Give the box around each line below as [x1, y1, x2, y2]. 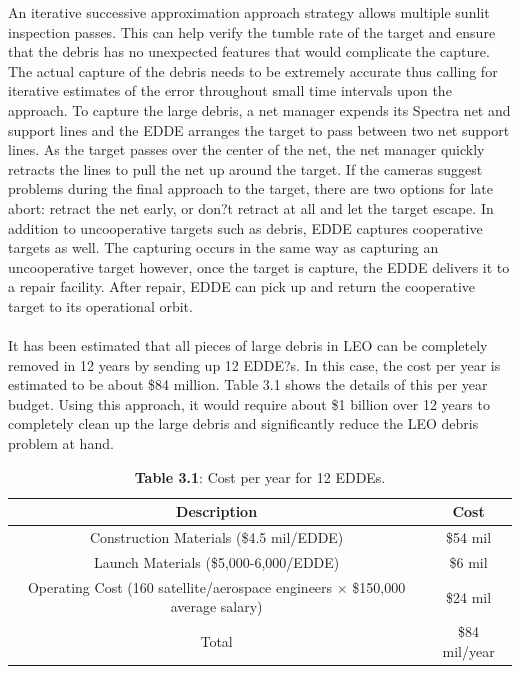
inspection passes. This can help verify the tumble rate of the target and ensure [8, 21, 496, 42]
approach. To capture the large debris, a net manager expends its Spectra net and [8, 99, 511, 120]
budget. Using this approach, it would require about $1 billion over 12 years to [8, 393, 490, 414]
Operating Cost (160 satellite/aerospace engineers [27, 576, 333, 597]
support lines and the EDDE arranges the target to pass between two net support [8, 119, 510, 140]
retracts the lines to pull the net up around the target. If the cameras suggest [8, 158, 483, 179]
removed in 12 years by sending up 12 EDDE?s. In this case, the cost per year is [8, 354, 501, 375]
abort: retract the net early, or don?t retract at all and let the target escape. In [8, 197, 494, 218]
